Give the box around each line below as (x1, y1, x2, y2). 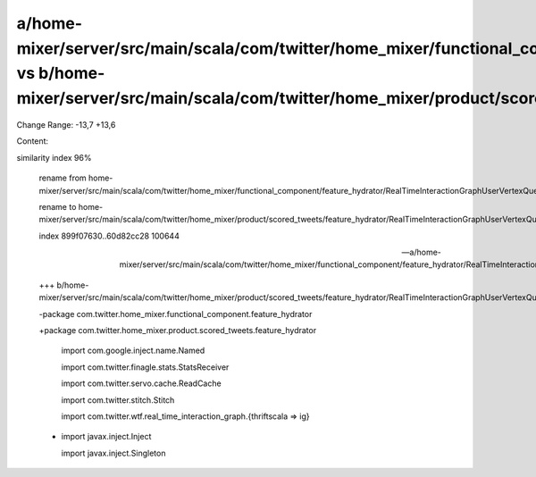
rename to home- (38, 201, 104, 212)
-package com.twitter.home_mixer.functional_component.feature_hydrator (38, 308, 313, 319)
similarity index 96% (16, 152, 92, 163)
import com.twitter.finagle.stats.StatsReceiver (61, 362, 230, 372)
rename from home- (38, 172, 113, 183)
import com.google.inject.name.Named (61, 345, 205, 356)
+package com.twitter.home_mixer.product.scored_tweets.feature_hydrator (38, 325, 317, 336)
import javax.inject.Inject (61, 431, 152, 442)
